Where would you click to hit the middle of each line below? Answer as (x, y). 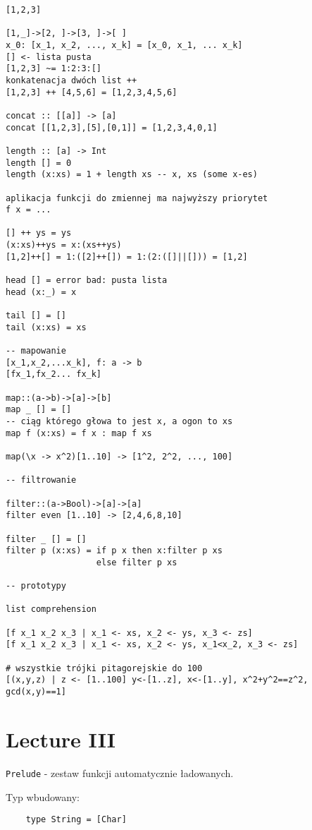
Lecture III (61, 739)
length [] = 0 (39, 163)
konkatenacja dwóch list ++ (71, 80)
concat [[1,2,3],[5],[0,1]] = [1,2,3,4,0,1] (112, 127)
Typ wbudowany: (43, 796)
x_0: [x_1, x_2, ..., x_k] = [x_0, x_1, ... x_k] (124, 45)
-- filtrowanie (41, 480)
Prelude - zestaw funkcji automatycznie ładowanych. (120, 772)
